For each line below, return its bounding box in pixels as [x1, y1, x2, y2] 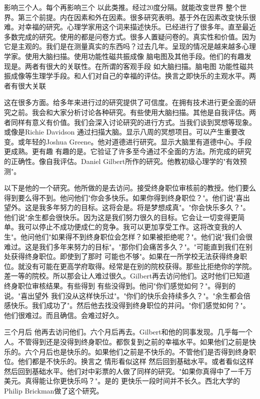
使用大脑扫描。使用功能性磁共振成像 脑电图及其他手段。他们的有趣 [24, 50, 244, 61]
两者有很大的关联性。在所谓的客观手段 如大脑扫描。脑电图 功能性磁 [24, 60, 247, 71]
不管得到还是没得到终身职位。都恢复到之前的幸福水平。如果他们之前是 [17, 336, 249, 346]
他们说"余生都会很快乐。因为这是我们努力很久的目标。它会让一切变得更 [4, 211, 238, 222]
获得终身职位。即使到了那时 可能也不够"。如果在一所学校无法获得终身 [10, 251, 240, 261]
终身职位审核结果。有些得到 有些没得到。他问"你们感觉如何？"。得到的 [4, 280, 236, 291]
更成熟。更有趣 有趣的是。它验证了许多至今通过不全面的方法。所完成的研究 [4, 146, 251, 156]
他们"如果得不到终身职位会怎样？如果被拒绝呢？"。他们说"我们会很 [34, 231, 252, 242]
